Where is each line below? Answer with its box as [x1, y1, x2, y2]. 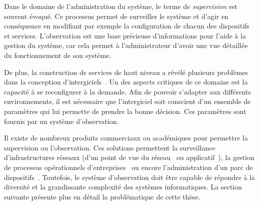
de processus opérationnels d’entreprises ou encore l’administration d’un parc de [4, 161, 253, 172]
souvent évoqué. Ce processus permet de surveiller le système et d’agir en [4, 10, 228, 21]
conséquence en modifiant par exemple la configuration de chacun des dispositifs [4, 20, 249, 31]
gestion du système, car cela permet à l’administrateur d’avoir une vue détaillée [4, 40, 248, 50]
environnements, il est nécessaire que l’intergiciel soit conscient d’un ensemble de [4, 96, 251, 106]
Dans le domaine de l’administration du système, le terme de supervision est [4, 1, 237, 11]
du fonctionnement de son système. [4, 49, 111, 60]
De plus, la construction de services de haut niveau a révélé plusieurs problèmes [4, 66, 248, 77]
